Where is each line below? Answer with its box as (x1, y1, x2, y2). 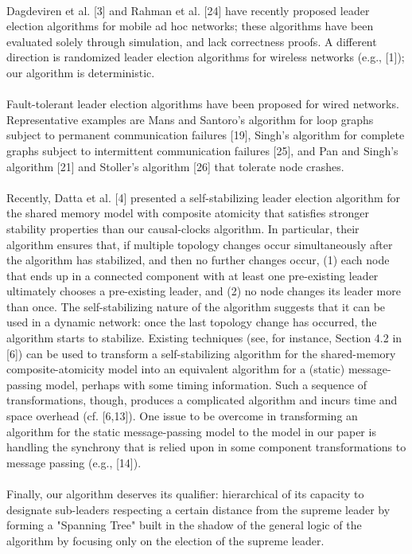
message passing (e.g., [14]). (6, 454, 142, 470)
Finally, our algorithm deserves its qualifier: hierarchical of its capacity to (6, 486, 364, 501)
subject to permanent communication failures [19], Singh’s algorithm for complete (6, 127, 405, 143)
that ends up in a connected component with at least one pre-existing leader (6, 267, 379, 283)
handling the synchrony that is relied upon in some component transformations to (6, 439, 406, 455)
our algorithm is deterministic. (6, 64, 155, 80)
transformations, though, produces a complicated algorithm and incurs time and (6, 392, 398, 408)
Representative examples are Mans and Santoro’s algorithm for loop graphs (6, 111, 374, 127)
